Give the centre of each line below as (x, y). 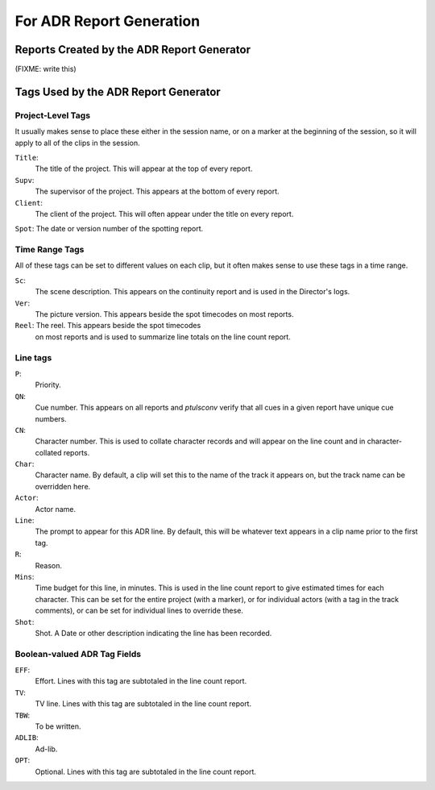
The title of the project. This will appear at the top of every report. (144, 168)
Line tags (33, 357)
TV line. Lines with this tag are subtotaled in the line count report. (143, 704)
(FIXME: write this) (46, 69)
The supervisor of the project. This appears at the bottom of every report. (157, 191)
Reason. (49, 565)
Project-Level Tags (53, 115)
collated (48, 452)
